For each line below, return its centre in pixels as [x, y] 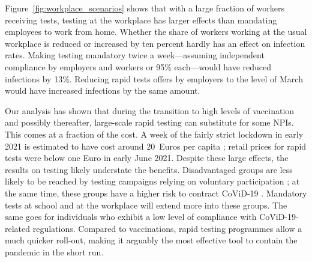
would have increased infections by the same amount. [103, 90]
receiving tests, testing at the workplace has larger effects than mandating [141, 20]
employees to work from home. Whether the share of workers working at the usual [156, 32]
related [18, 228]
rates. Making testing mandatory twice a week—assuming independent [135, 55]
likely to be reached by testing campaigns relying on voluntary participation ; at [152, 181]
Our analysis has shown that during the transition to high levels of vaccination [150, 110]
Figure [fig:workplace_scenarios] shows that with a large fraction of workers [145, 8]
